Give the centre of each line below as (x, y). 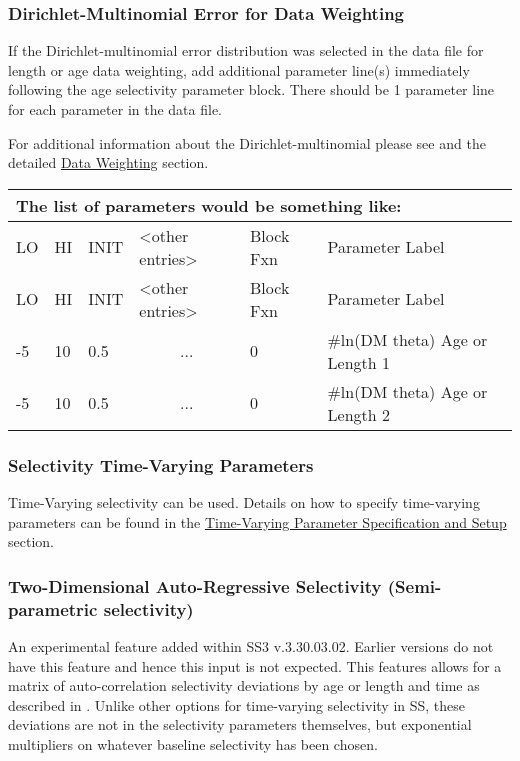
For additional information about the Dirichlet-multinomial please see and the (247, 142)
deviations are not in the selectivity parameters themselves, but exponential (240, 724)
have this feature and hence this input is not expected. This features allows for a (255, 665)
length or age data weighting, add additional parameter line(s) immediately (239, 69)
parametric (53, 608)
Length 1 (358, 362)
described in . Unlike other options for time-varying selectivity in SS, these (237, 704)
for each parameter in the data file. (115, 109)
